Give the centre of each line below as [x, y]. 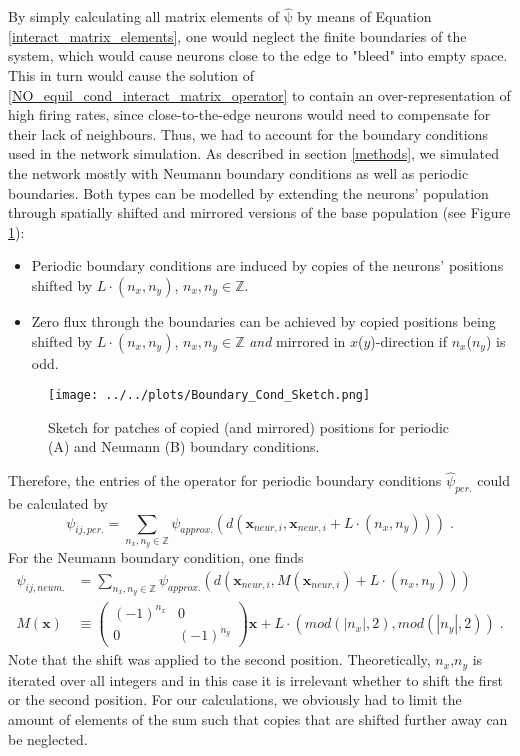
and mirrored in [297, 340]
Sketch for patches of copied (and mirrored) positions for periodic [249, 426]
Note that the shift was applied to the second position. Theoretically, [219, 659]
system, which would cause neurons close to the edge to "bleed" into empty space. [258, 55]
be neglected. [48, 738]
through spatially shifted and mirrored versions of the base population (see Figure [259, 212]
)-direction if [409, 340]
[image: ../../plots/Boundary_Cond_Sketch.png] [209, 395]
